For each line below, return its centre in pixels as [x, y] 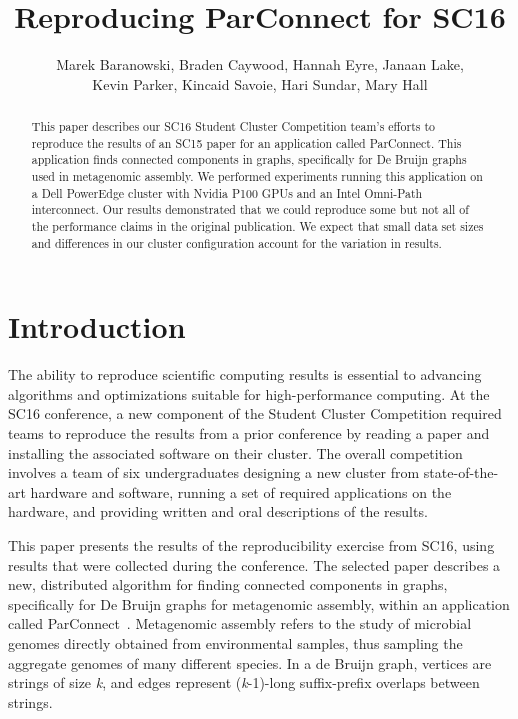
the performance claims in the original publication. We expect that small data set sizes [257, 226]
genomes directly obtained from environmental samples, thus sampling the [235, 643]
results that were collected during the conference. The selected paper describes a [254, 564]
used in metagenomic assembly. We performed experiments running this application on [257, 176]
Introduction [97, 326]
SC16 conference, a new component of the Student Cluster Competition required [255, 413]
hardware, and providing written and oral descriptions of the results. [218, 511]
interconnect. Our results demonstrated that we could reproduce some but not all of [250, 209]
